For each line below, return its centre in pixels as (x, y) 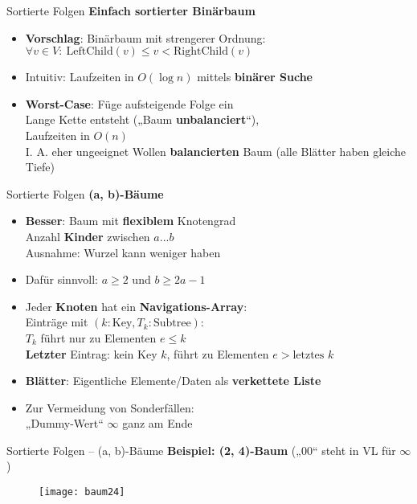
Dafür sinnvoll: (61, 279)
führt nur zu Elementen (98, 337)
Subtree (172, 324)
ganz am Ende (157, 423)
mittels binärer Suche (255, 77)
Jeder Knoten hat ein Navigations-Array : (136, 306)
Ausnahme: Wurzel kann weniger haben (123, 252)
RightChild (201, 52)
